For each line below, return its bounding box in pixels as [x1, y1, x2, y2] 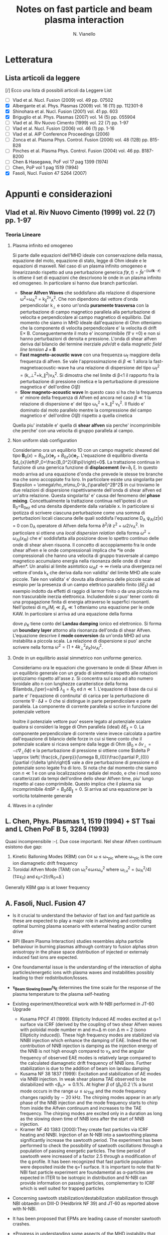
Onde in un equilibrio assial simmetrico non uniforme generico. [12, 655, 143, 661]
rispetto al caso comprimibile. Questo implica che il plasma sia [12, 781, 141, 787]
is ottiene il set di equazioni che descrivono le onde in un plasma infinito [12, 275, 161, 281]
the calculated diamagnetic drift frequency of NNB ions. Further [20, 1060, 152, 1066]
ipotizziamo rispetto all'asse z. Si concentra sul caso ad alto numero [12, 675, 153, 681]
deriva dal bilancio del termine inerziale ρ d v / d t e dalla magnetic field [20, 341, 162, 347]
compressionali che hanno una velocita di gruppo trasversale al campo [12, 553, 159, 559]
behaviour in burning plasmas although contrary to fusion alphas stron [12, 943, 158, 950]
